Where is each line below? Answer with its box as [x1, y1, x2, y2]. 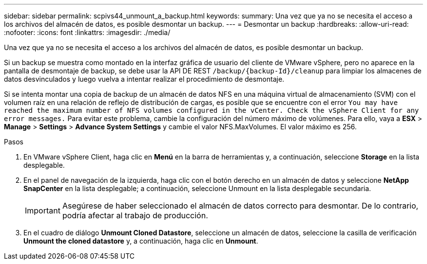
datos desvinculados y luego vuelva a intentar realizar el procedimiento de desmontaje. [4, 75, 285, 83]
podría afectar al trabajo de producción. [62, 211, 208, 220]
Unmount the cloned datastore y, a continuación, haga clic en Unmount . [23, 237, 258, 245]
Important [25, 206, 60, 215]
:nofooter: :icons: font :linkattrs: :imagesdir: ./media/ [4, 28, 171, 36]
